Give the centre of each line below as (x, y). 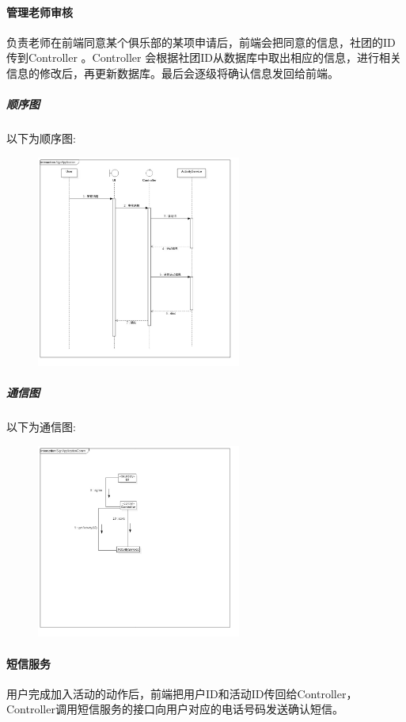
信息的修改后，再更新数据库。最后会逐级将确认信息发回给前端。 (173, 73)
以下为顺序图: (41, 138)
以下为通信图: (41, 427)
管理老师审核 (40, 11)
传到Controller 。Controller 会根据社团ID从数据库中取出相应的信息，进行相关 (204, 57)
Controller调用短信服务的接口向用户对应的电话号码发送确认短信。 (175, 709)
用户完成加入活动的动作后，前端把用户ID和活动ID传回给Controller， (182, 693)
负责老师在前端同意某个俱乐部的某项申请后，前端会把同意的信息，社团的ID (201, 42)
